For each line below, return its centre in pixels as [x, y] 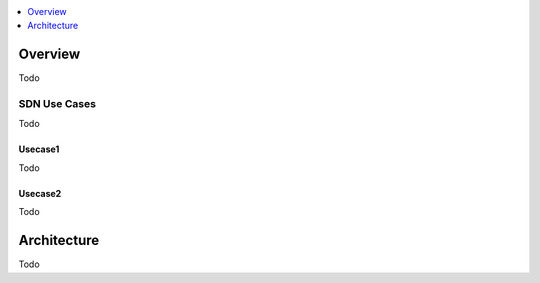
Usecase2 [40, 193]
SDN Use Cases [57, 104]
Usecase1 [39, 149]
